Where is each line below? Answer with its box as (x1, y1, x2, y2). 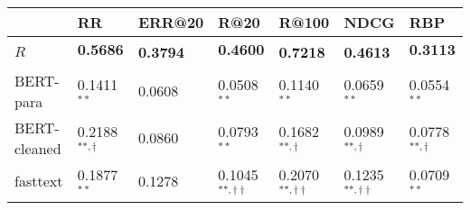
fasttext (14, 170, 63, 192)
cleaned (14, 137, 61, 159)
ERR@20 (137, 12, 204, 32)
